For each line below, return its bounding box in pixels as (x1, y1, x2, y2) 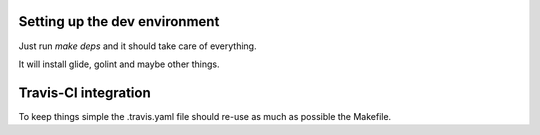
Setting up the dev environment (18, 13, 220, 30)
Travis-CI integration (18, 84, 152, 101)
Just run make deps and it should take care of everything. (18, 40, 257, 52)
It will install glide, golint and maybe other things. (18, 58, 220, 70)
